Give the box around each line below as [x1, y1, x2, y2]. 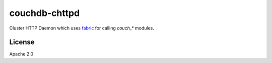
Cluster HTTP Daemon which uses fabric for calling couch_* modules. [9, 25, 155, 31]
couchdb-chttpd [9, 7, 80, 18]
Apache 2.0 [9, 51, 34, 57]
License [9, 38, 35, 46]
